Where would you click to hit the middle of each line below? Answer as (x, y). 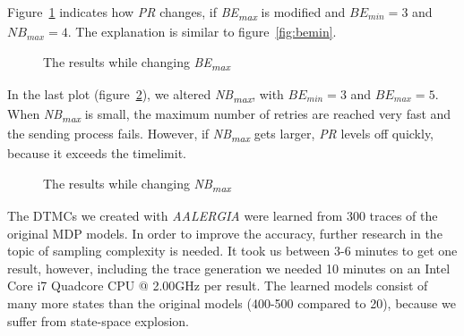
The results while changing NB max (137, 184)
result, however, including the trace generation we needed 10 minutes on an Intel (229, 268)
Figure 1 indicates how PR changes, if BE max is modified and (176, 13)
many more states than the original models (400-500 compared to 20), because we (232, 302)
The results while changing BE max (137, 63)
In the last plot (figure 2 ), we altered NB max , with (146, 95)
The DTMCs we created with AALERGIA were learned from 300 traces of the (223, 215)
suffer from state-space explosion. (98, 320)
